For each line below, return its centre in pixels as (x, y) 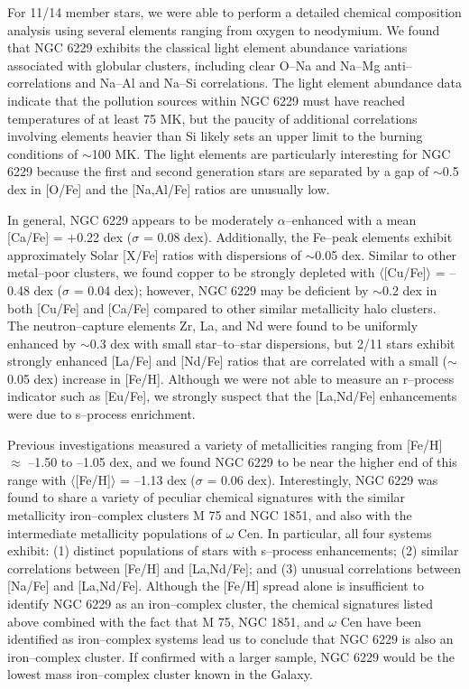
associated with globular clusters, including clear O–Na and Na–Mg (194, 65)
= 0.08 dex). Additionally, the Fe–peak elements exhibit (298, 237)
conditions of (43, 153)
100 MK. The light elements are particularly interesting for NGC (271, 153)
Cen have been (381, 621)
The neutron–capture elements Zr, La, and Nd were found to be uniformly (213, 326)
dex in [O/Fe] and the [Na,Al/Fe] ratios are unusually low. (169, 188)
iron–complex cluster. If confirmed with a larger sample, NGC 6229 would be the (231, 656)
